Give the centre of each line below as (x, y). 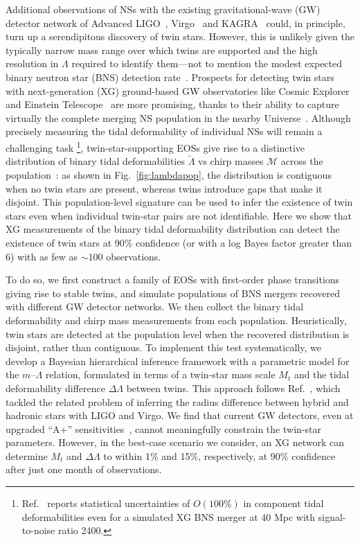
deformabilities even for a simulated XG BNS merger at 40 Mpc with (169, 516)
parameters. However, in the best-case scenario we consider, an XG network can (175, 442)
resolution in (32, 63)
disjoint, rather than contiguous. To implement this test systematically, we (163, 347)
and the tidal (322, 374)
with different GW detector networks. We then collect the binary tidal (155, 307)
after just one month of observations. (84, 469)
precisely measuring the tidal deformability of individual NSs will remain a (164, 131)
